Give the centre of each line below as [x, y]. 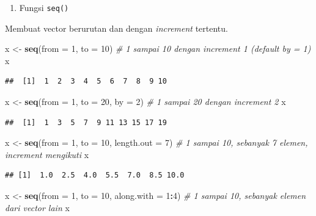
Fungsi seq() [44, 7]
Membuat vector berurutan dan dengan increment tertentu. [116, 28]
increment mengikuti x [47, 154]
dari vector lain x [37, 207]
